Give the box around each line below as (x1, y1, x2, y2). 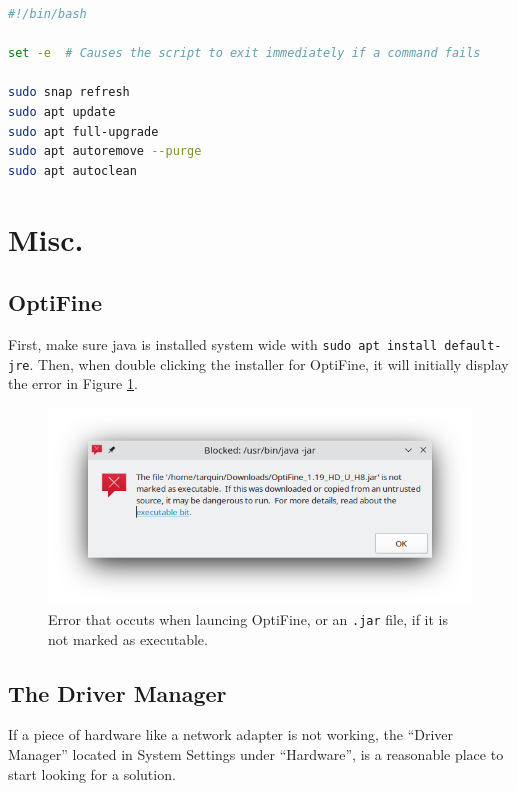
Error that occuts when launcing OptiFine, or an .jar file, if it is (48, 608, 448, 629)
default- (444, 338, 502, 353)
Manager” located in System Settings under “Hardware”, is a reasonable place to (8, 743, 504, 764)
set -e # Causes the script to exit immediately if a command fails (8, 46, 481, 61)
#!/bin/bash (8, 7, 87, 21)
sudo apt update (8, 104, 116, 119)
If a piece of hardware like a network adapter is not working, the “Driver (8, 724, 454, 745)
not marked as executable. (48, 628, 208, 649)
